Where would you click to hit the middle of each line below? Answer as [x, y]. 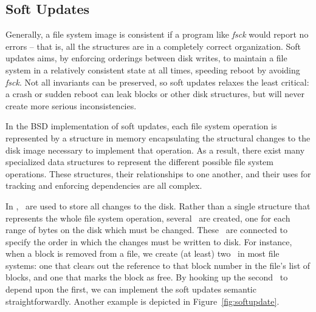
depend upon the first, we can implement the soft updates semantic [131, 289]
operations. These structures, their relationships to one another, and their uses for [158, 173]
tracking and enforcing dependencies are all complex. [104, 185]
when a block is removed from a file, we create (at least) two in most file [143, 253]
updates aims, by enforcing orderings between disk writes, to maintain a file [146, 58]
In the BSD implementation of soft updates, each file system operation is [141, 126]
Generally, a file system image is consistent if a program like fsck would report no [157, 34]
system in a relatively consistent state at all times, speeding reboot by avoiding [153, 70]
